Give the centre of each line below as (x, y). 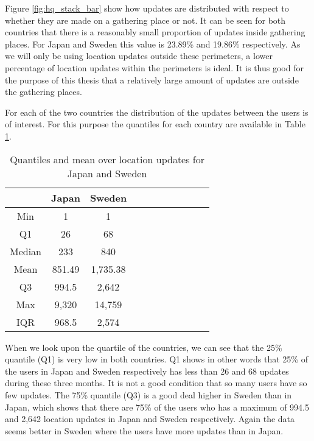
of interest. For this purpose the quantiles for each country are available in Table (155, 124)
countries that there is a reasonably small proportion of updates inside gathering (155, 32)
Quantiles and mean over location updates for (107, 159)
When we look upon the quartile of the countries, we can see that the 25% (144, 347)
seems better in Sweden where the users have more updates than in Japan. (144, 430)
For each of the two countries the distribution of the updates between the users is (157, 112)
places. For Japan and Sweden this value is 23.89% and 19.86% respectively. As (153, 44)
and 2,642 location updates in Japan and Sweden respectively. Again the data (150, 419)
